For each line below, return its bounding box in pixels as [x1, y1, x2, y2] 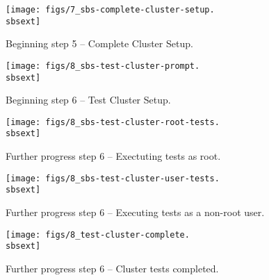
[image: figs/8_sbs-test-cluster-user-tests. [6, 173, 220, 183]
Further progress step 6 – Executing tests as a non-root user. [6, 205, 265, 220]
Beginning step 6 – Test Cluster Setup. [6, 92, 171, 107]
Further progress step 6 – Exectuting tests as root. [6, 149, 221, 163]
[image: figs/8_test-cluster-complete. [6, 229, 190, 240]
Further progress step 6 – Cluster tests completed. [6, 261, 219, 275]
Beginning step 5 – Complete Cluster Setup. [6, 36, 193, 51]
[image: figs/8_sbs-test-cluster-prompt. [6, 60, 200, 71]
